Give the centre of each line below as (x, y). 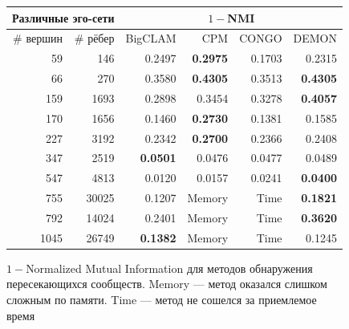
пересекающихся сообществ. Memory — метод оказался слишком (167, 284)
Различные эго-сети (63, 17)
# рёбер (94, 38)
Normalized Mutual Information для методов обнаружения (169, 268)
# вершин (38, 38)
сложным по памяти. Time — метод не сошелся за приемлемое (162, 300)
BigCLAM (151, 38)
